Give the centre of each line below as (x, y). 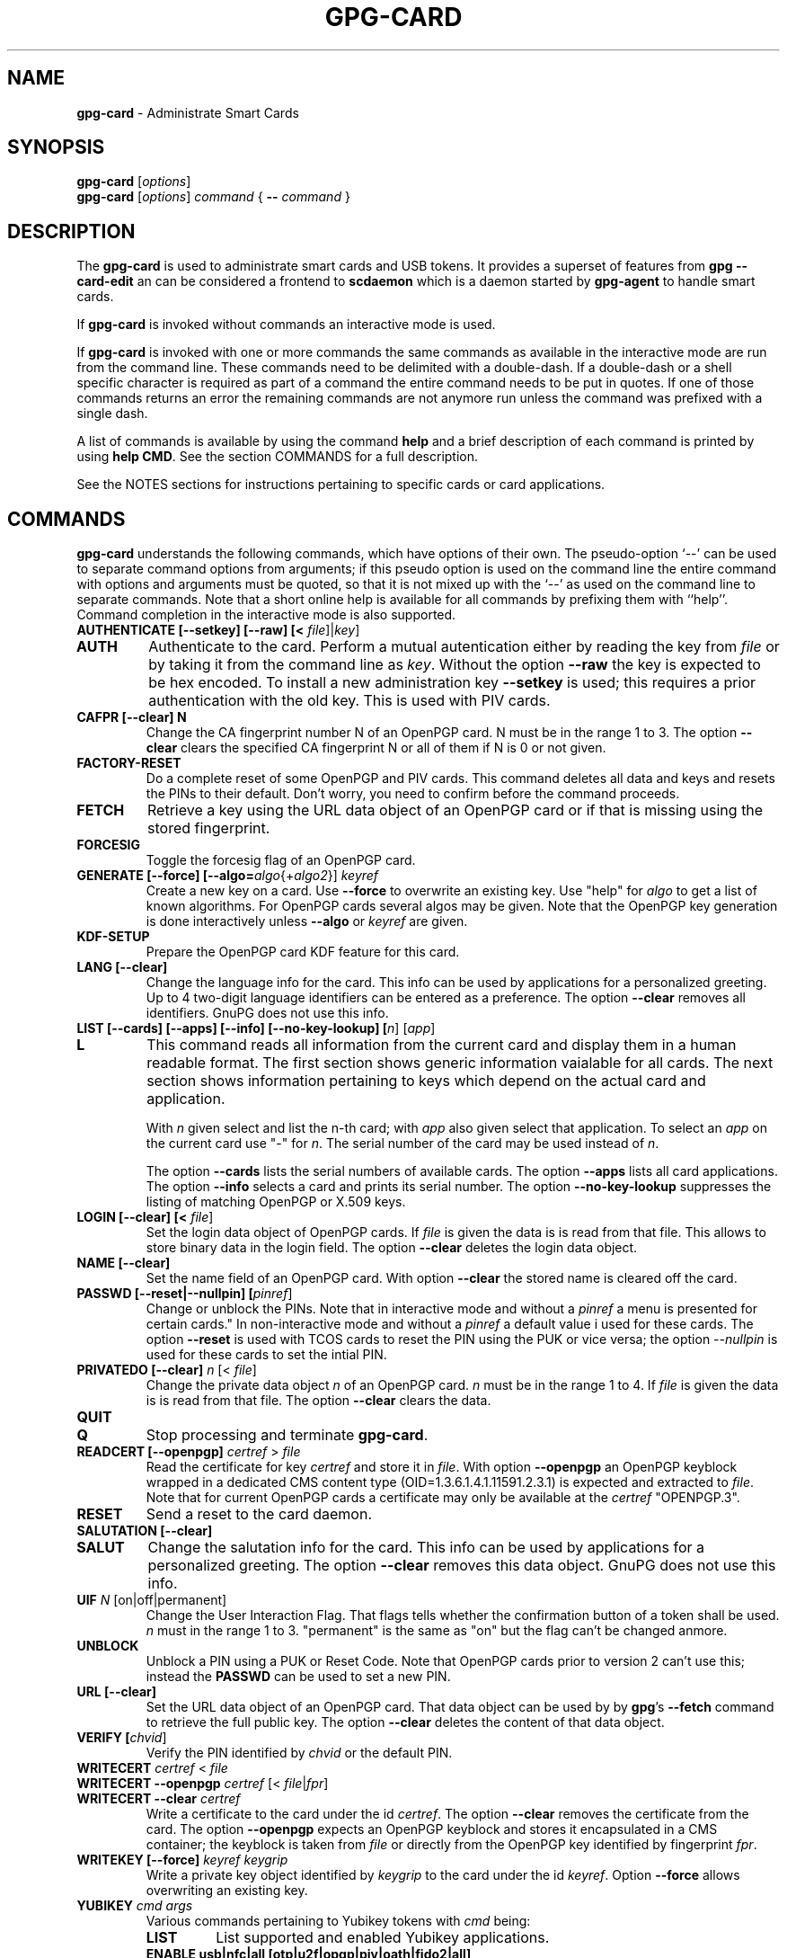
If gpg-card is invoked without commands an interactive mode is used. (286, 325)
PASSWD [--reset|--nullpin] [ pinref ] (185, 1294)
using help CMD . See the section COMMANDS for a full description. (278, 457)
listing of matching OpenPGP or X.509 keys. (276, 1202)
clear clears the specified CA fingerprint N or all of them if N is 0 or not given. (376, 748)
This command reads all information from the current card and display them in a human (442, 1045)
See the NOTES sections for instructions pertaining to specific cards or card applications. (341, 485)
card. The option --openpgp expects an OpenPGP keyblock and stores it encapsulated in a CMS (432, 1829)
